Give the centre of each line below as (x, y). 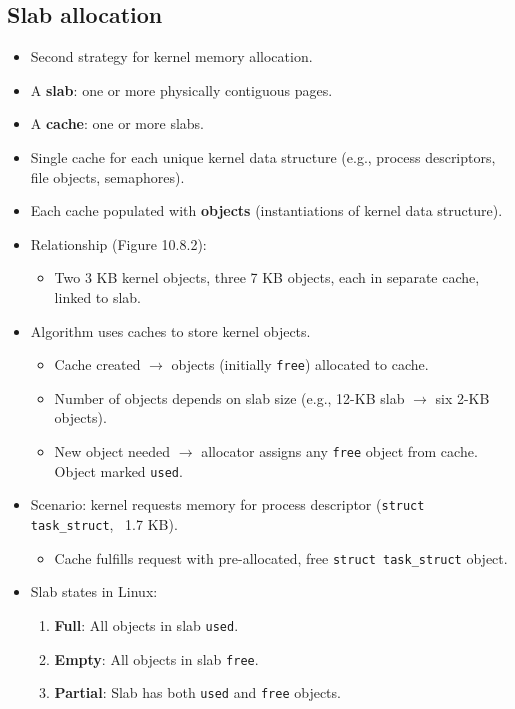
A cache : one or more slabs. (117, 123)
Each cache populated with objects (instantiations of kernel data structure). (266, 210)
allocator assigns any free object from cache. (339, 450)
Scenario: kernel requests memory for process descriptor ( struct (227, 504)
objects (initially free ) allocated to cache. (300, 364)
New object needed (112, 450)
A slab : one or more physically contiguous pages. (181, 89)
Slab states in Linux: (94, 591)
